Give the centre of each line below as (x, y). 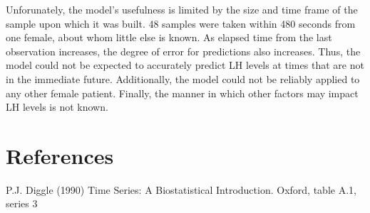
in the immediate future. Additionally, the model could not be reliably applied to (183, 78)
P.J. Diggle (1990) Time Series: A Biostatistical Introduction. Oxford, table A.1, (181, 189)
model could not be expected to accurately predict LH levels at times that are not (185, 65)
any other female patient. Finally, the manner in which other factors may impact (182, 93)
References (60, 155)
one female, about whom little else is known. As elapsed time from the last (169, 37)
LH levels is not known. (57, 107)
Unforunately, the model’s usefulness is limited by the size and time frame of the (182, 9)
